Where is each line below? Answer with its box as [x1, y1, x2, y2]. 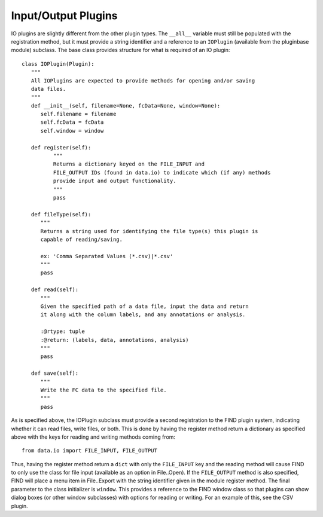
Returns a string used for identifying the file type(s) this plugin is [40, 228, 258, 234]
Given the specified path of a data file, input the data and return [40, 303, 249, 310]
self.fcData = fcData [40, 119, 104, 126]
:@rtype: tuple [40, 328, 85, 335]
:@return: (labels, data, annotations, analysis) [40, 336, 189, 343]
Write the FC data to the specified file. [40, 386, 167, 393]
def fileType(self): [31, 211, 92, 218]
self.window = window [40, 127, 104, 134]
